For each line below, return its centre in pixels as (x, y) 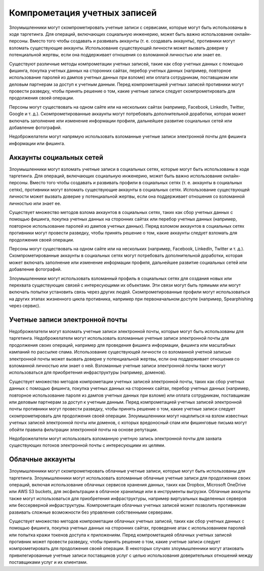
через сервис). (25, 306)
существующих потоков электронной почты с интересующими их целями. (87, 445)
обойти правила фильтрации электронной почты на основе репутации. (84, 429)
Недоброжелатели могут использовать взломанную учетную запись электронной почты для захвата (115, 438)
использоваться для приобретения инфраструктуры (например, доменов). (88, 373)
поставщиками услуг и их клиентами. (48, 562)
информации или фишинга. (37, 143)
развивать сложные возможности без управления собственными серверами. (91, 512)
